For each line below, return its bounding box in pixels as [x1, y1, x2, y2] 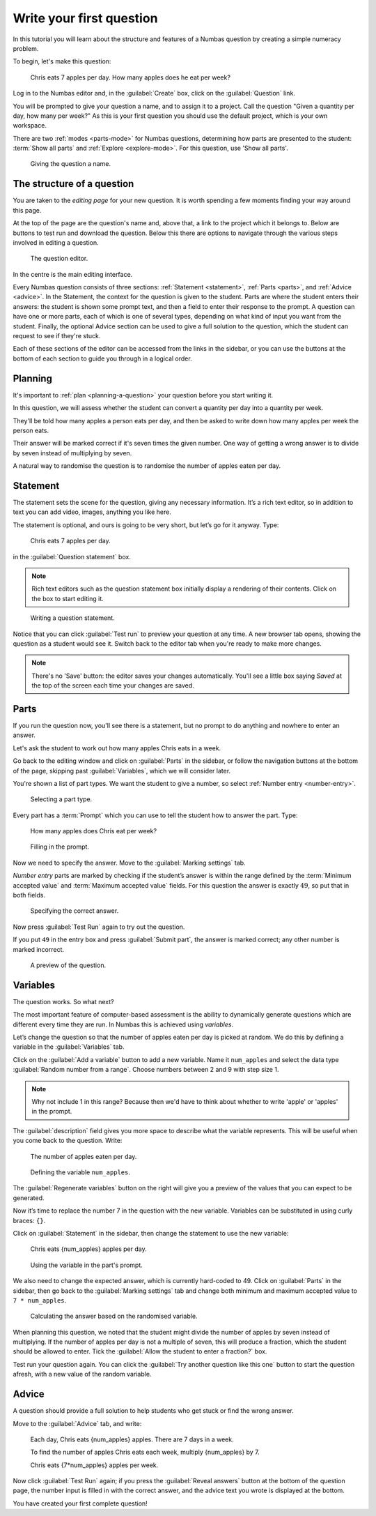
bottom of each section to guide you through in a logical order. [13, 354, 192, 363]
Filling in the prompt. [30, 842, 90, 851]
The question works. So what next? [13, 997, 114, 1006]
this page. [13, 206, 42, 214]
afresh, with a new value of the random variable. [13, 1370, 152, 1379]
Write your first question [13, 10, 158, 26]
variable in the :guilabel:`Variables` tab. [13, 1043, 125, 1051]
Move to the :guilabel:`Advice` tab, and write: [13, 1419, 142, 1427]
